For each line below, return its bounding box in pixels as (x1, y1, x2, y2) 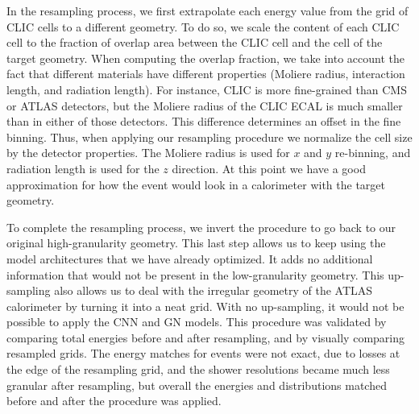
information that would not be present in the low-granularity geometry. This (6, 266, 384, 283)
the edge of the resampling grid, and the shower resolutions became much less (6, 361, 390, 378)
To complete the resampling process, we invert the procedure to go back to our (6, 218, 396, 235)
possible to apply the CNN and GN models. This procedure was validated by (6, 313, 387, 330)
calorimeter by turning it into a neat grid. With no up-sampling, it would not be (6, 297, 404, 314)
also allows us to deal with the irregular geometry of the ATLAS (54, 282, 373, 299)
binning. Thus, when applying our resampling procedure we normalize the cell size (6, 128, 413, 145)
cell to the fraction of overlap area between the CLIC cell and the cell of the (6, 34, 383, 51)
